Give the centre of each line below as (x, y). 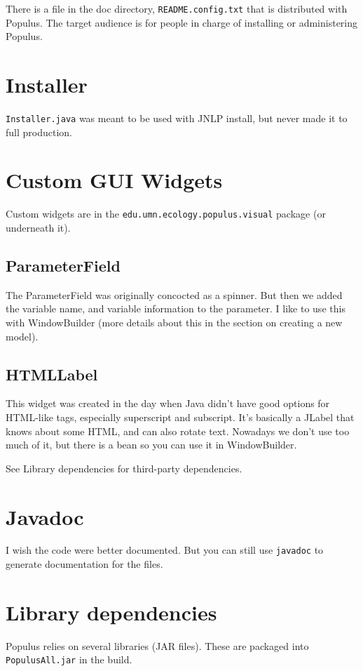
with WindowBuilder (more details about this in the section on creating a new (174, 322)
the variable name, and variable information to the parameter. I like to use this (176, 308)
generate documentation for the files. (84, 564)
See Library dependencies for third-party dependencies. (124, 468)
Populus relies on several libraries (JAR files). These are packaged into (157, 645)
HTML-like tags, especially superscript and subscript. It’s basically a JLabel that (180, 417)
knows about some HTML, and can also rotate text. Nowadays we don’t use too (178, 431)
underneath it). (38, 227)
